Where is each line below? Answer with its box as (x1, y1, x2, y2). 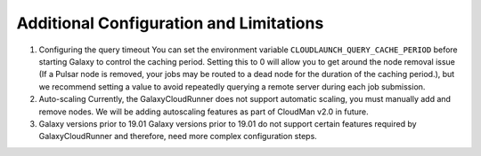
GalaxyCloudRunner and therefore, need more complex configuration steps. (38, 131, 318, 142)
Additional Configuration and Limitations (16, 13, 324, 33)
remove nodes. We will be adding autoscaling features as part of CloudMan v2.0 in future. (38, 106, 369, 117)
